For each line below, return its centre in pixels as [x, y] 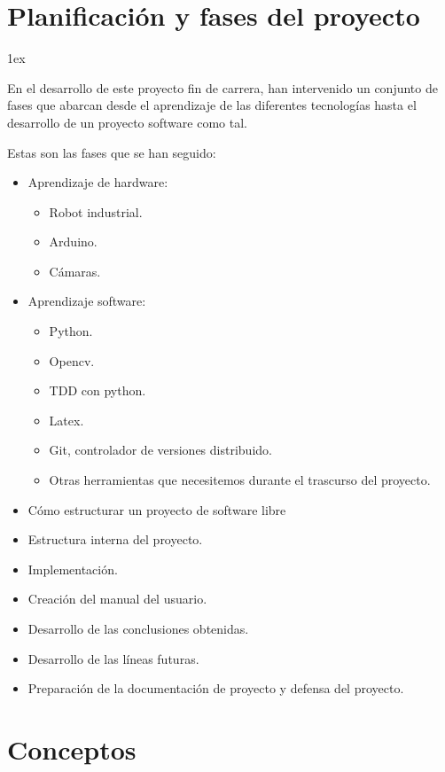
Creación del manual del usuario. [117, 599]
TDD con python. [98, 390]
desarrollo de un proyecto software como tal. [127, 122]
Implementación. [73, 569]
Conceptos [72, 749]
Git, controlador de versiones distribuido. [160, 450]
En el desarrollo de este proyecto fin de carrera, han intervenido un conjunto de [222, 87]
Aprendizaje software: [87, 301]
